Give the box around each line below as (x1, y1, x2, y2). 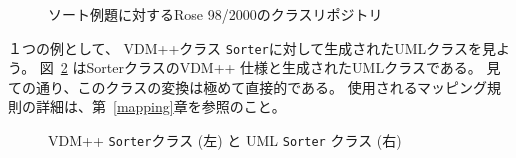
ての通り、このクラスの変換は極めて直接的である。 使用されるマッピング (8, 76, 488, 97)
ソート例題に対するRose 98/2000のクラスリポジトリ (48, 4, 383, 24)
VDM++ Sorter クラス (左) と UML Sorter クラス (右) (48, 130, 402, 151)
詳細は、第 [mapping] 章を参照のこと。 (35, 96, 286, 117)
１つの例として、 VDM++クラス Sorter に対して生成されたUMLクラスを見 (8, 37, 497, 58)
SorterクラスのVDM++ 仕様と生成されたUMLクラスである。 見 (86, 57, 501, 78)
